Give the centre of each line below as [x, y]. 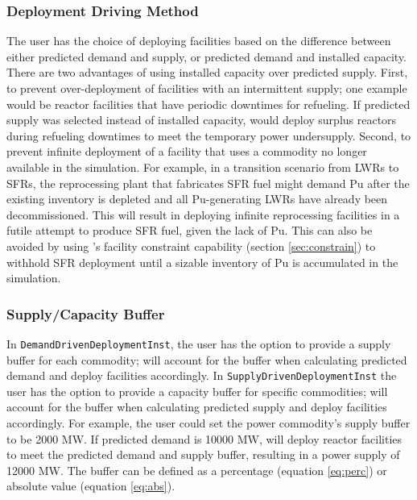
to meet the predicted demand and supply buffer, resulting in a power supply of [203, 454]
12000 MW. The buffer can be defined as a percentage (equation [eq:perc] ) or [197, 470]
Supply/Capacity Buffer [86, 313]
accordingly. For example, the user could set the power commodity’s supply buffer [208, 423]
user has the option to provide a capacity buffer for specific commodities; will [197, 391]
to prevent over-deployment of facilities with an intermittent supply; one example [207, 88]
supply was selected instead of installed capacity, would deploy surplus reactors [202, 120]
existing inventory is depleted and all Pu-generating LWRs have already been [197, 199]
